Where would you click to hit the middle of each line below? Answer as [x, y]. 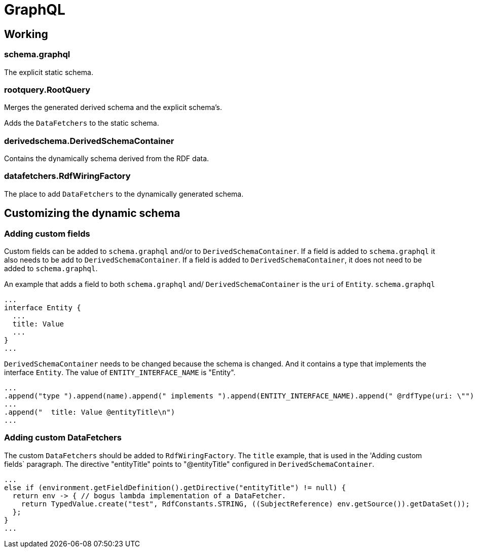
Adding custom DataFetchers [63, 438]
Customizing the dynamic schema [92, 213]
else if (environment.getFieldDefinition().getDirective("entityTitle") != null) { [175, 487]
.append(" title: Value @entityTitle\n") [90, 412]
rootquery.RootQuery [47, 89]
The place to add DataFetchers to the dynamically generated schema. [124, 194]
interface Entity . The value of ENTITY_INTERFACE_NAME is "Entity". [120, 373]
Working [26, 34]
